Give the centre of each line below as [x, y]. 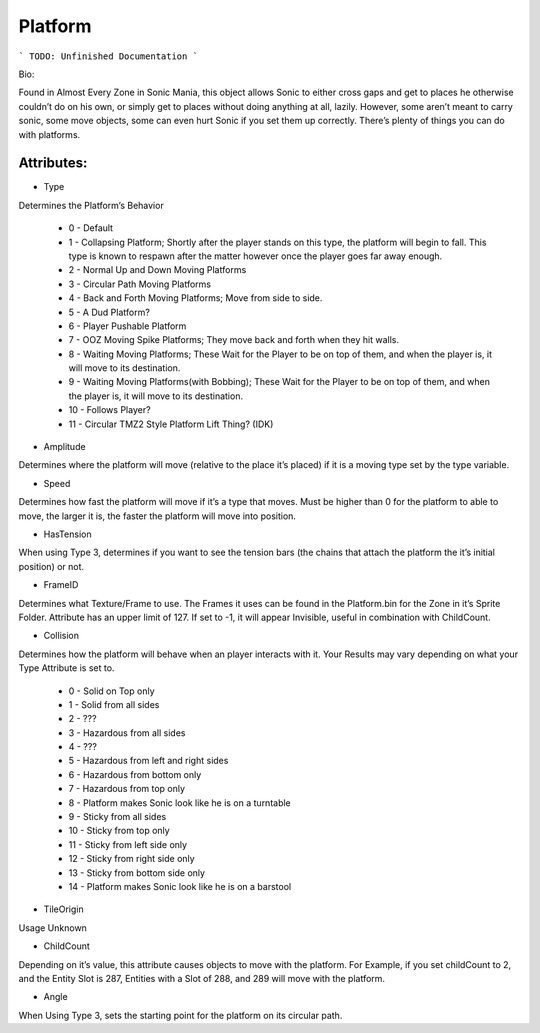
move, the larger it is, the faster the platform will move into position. [157, 516]
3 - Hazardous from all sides [127, 732]
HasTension [67, 534]
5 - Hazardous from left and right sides [148, 761]
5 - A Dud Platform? [109, 312]
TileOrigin [63, 909]
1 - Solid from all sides [114, 704]
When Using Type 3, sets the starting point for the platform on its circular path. [180, 1015]
